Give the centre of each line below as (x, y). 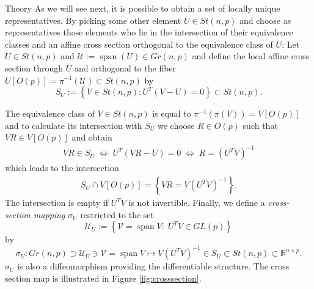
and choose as (265, 20)
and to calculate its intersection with (74, 125)
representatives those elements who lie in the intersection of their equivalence (149, 32)
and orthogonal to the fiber (125, 68)
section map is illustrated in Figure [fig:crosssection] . (103, 278)
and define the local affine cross (251, 56)
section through (34, 68)
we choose (176, 125)
